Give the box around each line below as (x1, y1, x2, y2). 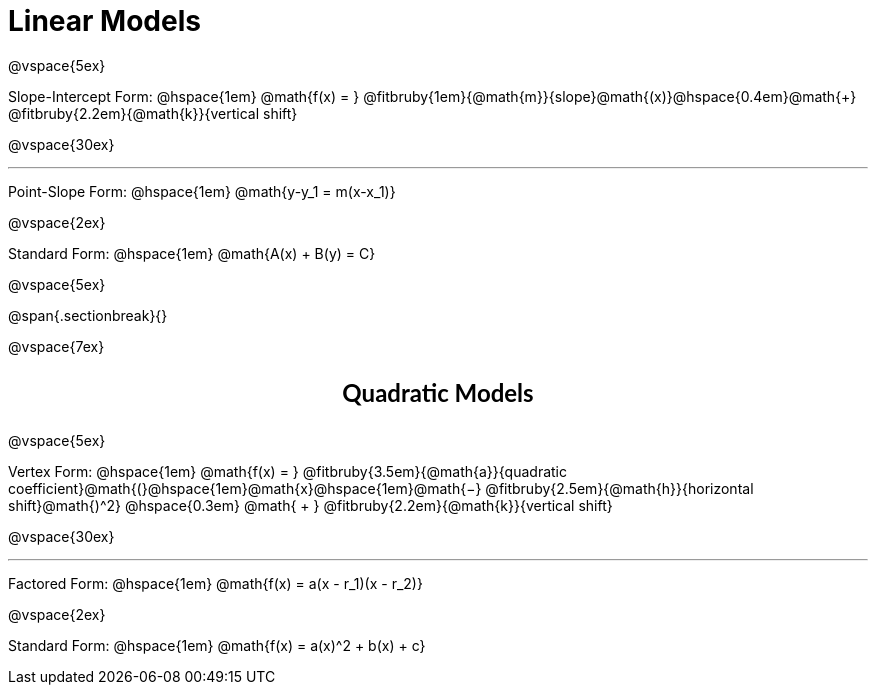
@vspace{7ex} (8, 337, 105, 355)
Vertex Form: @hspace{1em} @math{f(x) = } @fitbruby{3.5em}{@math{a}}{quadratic (8, 462, 567, 480)
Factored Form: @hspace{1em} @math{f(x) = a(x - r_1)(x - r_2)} (8, 574, 423, 592)
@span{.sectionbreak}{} (8, 306, 168, 324)
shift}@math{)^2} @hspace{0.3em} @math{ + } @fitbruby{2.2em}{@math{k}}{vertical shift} (8, 496, 613, 514)
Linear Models (8, 4, 201, 38)
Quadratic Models (342, 377, 534, 407)
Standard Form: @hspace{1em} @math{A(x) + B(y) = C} (8, 244, 376, 262)
